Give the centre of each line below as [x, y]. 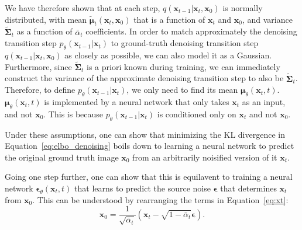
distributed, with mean [46, 19]
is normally [243, 8]
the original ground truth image [62, 157]
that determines [248, 188]
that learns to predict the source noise [143, 188]
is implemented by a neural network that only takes [137, 102]
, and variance [267, 19]
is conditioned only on [197, 114]
